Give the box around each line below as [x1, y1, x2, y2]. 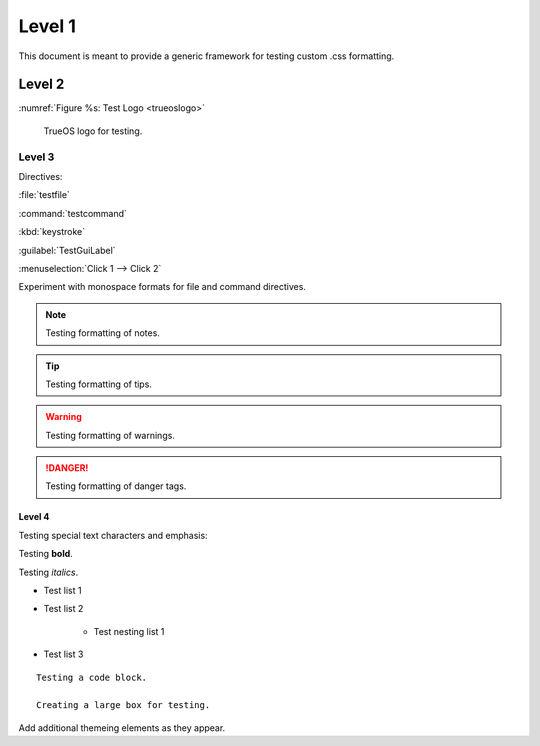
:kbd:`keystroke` [18, 226, 85, 238]
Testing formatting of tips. [45, 378, 152, 390]
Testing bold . [18, 548, 74, 560]
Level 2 [18, 76, 65, 93]
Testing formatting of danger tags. [45, 480, 187, 492]
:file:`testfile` [18, 189, 70, 201]
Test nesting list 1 [93, 625, 165, 637]
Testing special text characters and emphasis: [18, 529, 209, 541]
